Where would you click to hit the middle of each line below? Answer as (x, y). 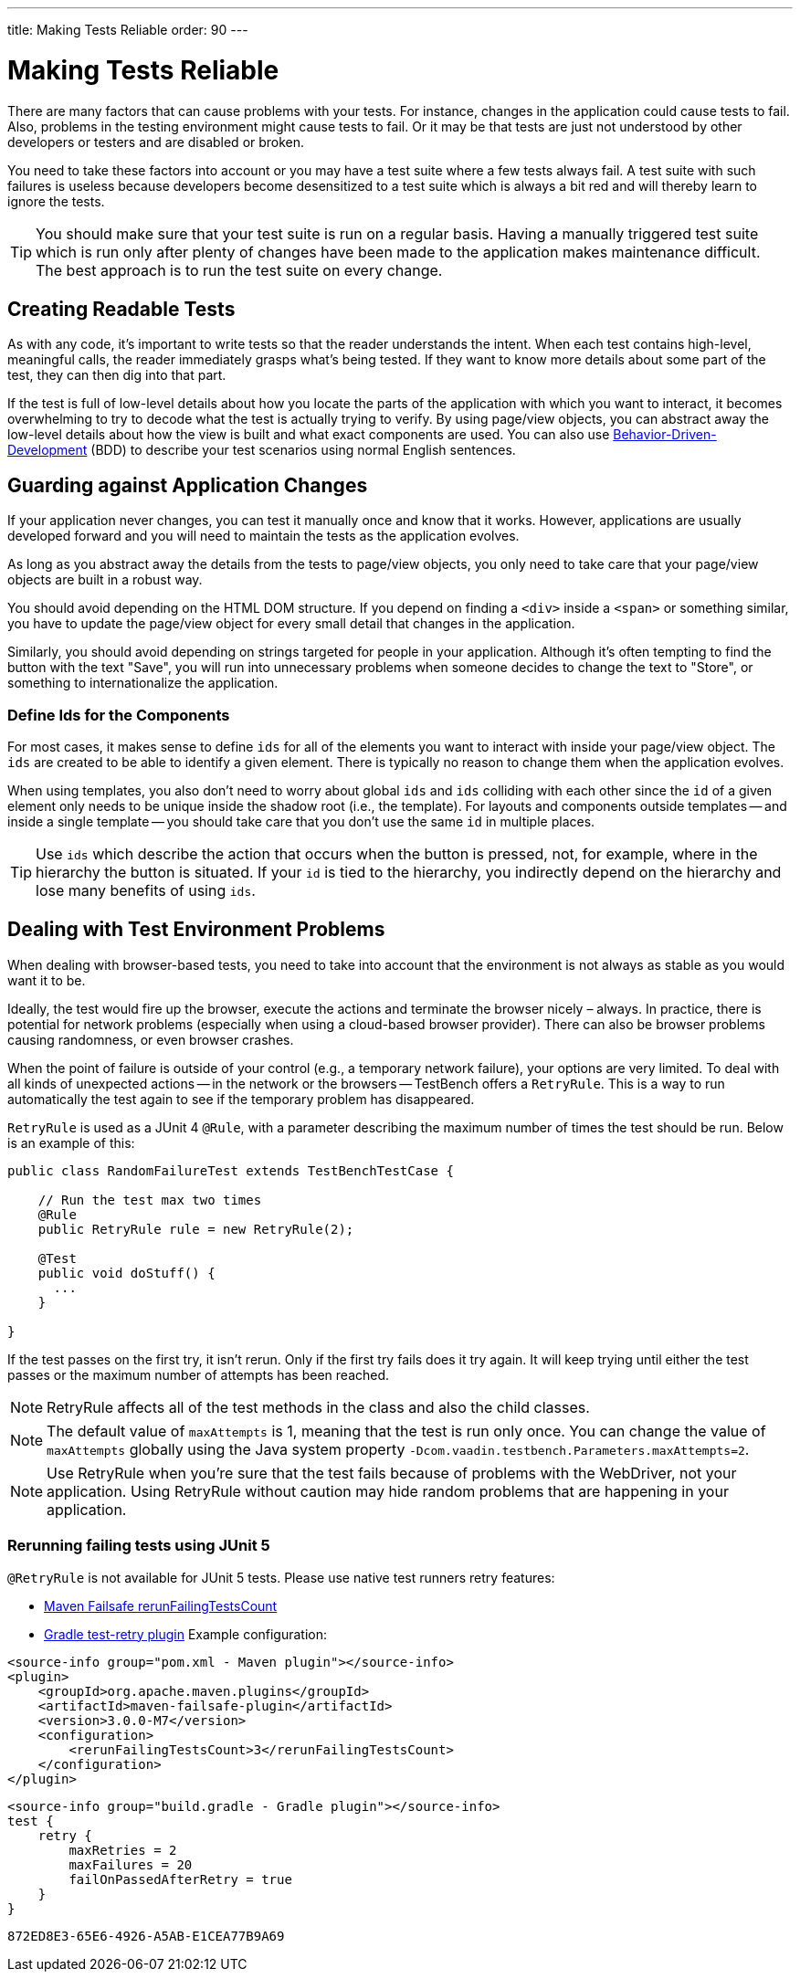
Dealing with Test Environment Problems (196, 930)
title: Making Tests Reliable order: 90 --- (128, 30)
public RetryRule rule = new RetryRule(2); (196, 1229)
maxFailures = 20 (131, 1864)
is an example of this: (71, 1142)
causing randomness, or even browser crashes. (151, 1039)
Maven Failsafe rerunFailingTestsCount (161, 1605)
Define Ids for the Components (119, 715)
